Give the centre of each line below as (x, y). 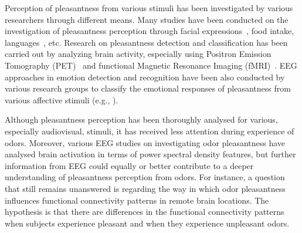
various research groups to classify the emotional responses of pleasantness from (148, 88)
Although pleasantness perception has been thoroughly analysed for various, (141, 119)
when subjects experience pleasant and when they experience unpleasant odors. (147, 223)
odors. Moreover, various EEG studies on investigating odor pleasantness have (145, 142)
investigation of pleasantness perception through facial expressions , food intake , (150, 31)
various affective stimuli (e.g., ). (62, 99)
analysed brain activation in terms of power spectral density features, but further (150, 154)
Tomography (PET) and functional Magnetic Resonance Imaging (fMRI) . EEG (151, 65)
